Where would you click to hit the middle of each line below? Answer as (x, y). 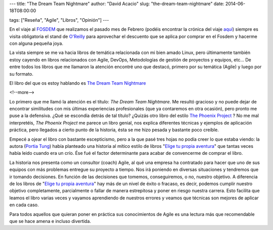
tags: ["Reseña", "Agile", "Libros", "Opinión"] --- (59, 20)
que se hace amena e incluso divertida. (50, 221)
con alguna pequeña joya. (36, 43)
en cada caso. (24, 205)
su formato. (21, 74)
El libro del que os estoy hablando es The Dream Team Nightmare (78, 83)
